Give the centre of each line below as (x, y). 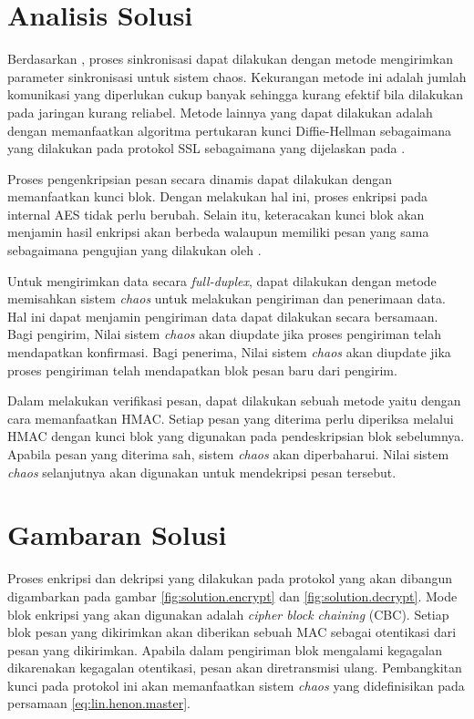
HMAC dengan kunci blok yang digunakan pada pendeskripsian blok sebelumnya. (236, 436)
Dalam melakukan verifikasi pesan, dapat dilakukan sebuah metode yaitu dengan (234, 401)
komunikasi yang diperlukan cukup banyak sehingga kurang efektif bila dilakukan (236, 94)
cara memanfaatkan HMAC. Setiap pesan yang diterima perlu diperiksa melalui (231, 418)
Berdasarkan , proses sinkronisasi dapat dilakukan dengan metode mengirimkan (230, 59)
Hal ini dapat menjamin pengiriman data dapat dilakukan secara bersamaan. (223, 316)
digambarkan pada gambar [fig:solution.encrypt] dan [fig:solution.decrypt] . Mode (232, 596)
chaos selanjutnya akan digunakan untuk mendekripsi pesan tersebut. (202, 472)
